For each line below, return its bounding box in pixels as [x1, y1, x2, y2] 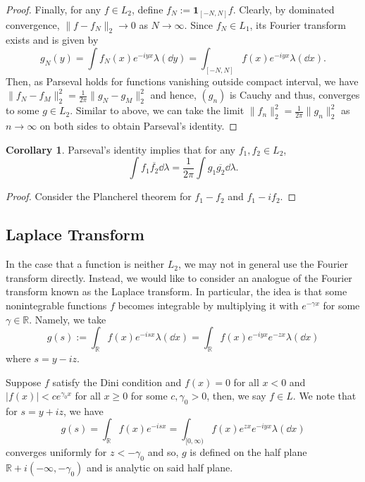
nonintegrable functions [6, 297, 107, 312]
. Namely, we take [29, 311, 106, 326]
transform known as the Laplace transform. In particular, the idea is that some [6, 284, 347, 299]
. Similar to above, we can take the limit [70, 103, 245, 118]
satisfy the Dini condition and [52, 374, 182, 389]
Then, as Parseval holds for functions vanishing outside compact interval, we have [6, 73, 359, 88]
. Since [184, 17, 214, 32]
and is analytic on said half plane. [87, 460, 233, 475]
